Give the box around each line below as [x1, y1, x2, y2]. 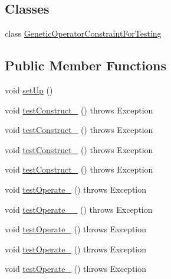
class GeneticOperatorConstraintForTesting [5, 27, 162, 40]
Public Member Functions [5, 56, 166, 74]
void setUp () [5, 84, 53, 96]
